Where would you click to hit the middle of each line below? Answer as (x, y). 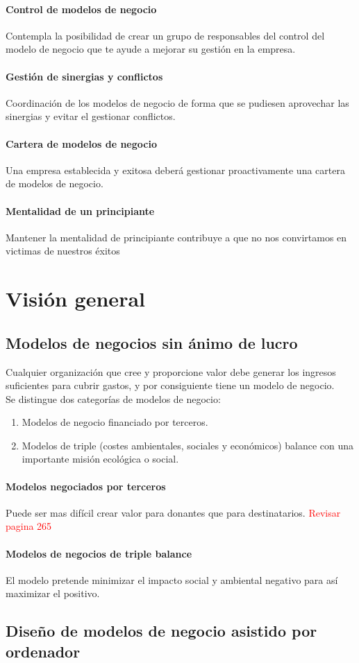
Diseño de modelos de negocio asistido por (161, 631)
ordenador (43, 651)
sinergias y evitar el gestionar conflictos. (91, 116)
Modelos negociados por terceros (86, 486)
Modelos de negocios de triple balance (99, 553)
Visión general (75, 299)
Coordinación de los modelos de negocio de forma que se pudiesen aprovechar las (177, 102)
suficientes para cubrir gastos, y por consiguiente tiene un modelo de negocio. (170, 385)
